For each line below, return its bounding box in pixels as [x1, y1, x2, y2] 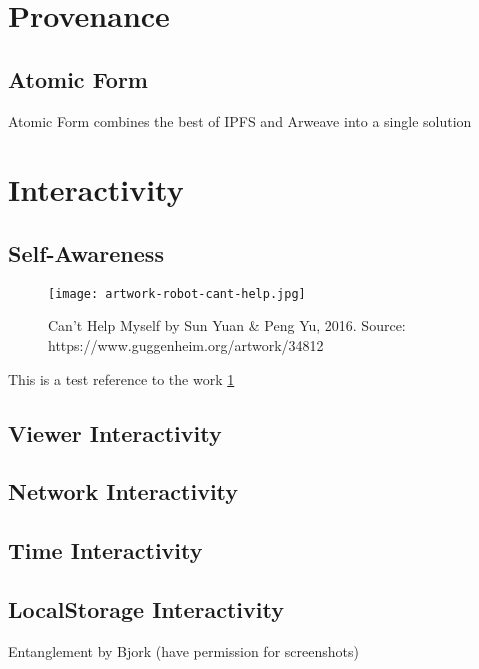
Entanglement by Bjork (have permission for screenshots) [8, 640, 359, 661]
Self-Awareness [8, 237, 164, 268]
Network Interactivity [8, 476, 239, 507]
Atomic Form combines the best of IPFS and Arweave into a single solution [8, 110, 472, 131]
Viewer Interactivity [8, 417, 222, 448]
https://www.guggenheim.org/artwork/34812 [48, 335, 324, 355]
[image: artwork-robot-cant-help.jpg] [48, 286, 306, 301]
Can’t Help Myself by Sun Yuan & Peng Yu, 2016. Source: [48, 315, 406, 336]
